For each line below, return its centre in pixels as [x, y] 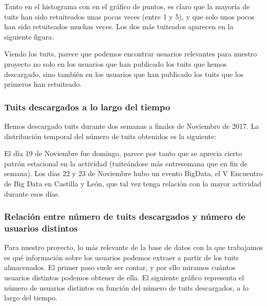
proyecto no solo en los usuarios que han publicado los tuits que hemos [116, 63]
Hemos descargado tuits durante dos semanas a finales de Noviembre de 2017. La [132, 126]
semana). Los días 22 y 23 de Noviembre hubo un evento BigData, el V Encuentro [133, 173]
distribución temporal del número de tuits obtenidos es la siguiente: [110, 136]
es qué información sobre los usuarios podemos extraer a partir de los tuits [122, 257]
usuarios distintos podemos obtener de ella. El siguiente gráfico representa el [124, 278]
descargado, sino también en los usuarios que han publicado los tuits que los [124, 74]
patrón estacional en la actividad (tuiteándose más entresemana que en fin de [126, 163]
